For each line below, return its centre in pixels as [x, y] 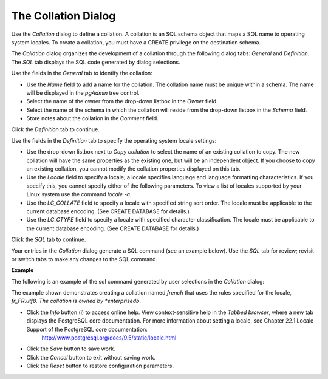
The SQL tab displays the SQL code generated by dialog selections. [96, 62]
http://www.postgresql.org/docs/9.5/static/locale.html [109, 338]
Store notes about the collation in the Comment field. [93, 118]
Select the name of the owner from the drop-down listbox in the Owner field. [122, 101]
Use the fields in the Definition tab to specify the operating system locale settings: [114, 140]
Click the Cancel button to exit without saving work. [91, 357]
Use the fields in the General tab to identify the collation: [82, 73]
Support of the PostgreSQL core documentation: [87, 329]
